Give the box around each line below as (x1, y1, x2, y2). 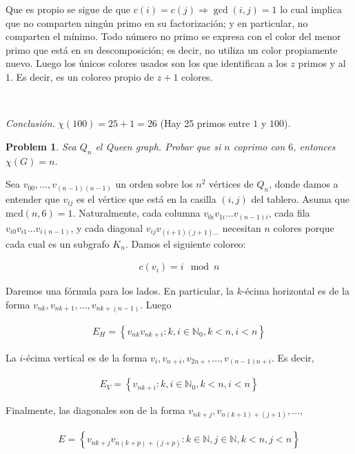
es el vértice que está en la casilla (76, 191, 216, 206)
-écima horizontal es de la (241, 284, 350, 298)
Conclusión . (6, 116, 55, 130)
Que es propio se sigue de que (6, 2, 131, 16)
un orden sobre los (115, 177, 193, 191)
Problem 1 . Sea (6, 139, 77, 153)
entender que (6, 191, 60, 206)
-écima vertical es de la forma (23, 350, 148, 364)
